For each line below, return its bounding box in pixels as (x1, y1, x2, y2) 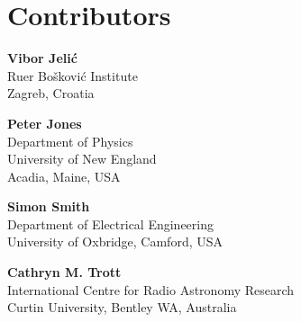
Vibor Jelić (7, 49, 78, 67)
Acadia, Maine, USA (7, 166, 121, 185)
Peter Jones (7, 113, 82, 132)
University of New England (7, 149, 157, 168)
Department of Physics (7, 131, 133, 150)
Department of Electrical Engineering (7, 214, 214, 233)
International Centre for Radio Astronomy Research (7, 280, 295, 299)
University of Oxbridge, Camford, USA (7, 232, 223, 251)
